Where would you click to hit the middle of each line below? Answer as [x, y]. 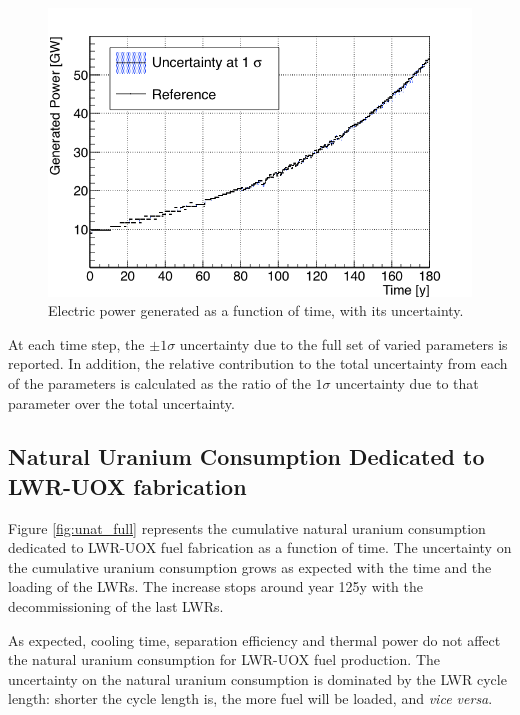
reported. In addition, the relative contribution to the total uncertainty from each [258, 363]
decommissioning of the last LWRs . [116, 606]
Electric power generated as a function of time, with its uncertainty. [256, 310]
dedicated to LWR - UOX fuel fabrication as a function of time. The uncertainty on [260, 547]
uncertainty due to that [407, 382]
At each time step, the [76, 343]
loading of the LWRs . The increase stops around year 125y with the [215, 586]
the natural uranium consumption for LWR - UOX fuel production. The [224, 659]
